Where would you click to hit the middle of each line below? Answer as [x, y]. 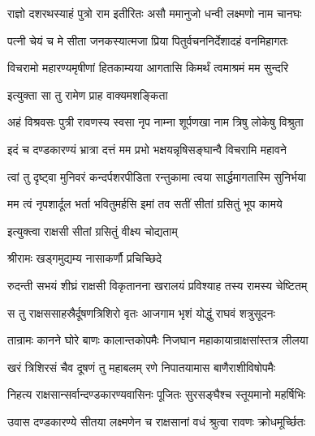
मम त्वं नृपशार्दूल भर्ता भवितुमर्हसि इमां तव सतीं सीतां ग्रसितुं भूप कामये [145, 204]
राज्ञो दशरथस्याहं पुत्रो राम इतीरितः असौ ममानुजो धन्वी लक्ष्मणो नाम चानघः [155, 13]
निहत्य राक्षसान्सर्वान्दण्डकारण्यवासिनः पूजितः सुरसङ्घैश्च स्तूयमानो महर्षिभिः [157, 394]
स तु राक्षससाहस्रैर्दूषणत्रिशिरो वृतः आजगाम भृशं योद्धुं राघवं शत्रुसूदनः [141, 312]
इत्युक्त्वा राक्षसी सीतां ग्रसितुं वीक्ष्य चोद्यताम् [93, 231]
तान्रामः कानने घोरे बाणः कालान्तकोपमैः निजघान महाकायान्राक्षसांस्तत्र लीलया [158, 340]
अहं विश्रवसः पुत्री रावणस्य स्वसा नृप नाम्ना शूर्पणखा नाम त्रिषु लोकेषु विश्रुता [155, 122]
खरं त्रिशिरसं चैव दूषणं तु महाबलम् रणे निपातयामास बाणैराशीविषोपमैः [142, 367]
